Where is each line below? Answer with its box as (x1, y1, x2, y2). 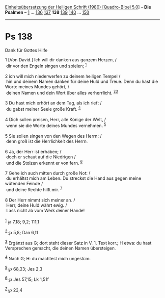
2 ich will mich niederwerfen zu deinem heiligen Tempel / (5, 73, 121, 79)
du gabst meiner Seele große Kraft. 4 (6, 105, 81, 112)
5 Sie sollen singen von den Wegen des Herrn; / (5, 133, 102, 139)
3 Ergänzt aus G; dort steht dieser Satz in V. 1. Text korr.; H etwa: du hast (5, 239, 152, 246)
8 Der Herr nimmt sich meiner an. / (5, 197, 75, 203)
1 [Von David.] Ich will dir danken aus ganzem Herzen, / (5, 56, 117, 63)
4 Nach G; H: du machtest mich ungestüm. (5, 254, 91, 261)
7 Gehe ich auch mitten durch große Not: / (5, 170, 91, 176)
